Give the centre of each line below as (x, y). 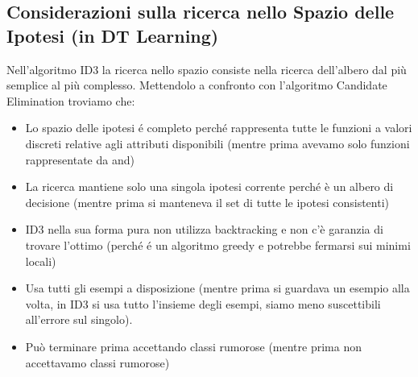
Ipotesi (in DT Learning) (113, 35)
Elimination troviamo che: (71, 100)
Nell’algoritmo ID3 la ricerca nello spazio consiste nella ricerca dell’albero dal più (207, 69)
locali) (41, 261)
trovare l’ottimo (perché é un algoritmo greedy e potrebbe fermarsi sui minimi (218, 244)
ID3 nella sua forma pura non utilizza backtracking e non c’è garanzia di (204, 229)
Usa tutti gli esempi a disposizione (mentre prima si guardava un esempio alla (217, 288)
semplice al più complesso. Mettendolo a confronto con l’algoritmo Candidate (197, 85)
